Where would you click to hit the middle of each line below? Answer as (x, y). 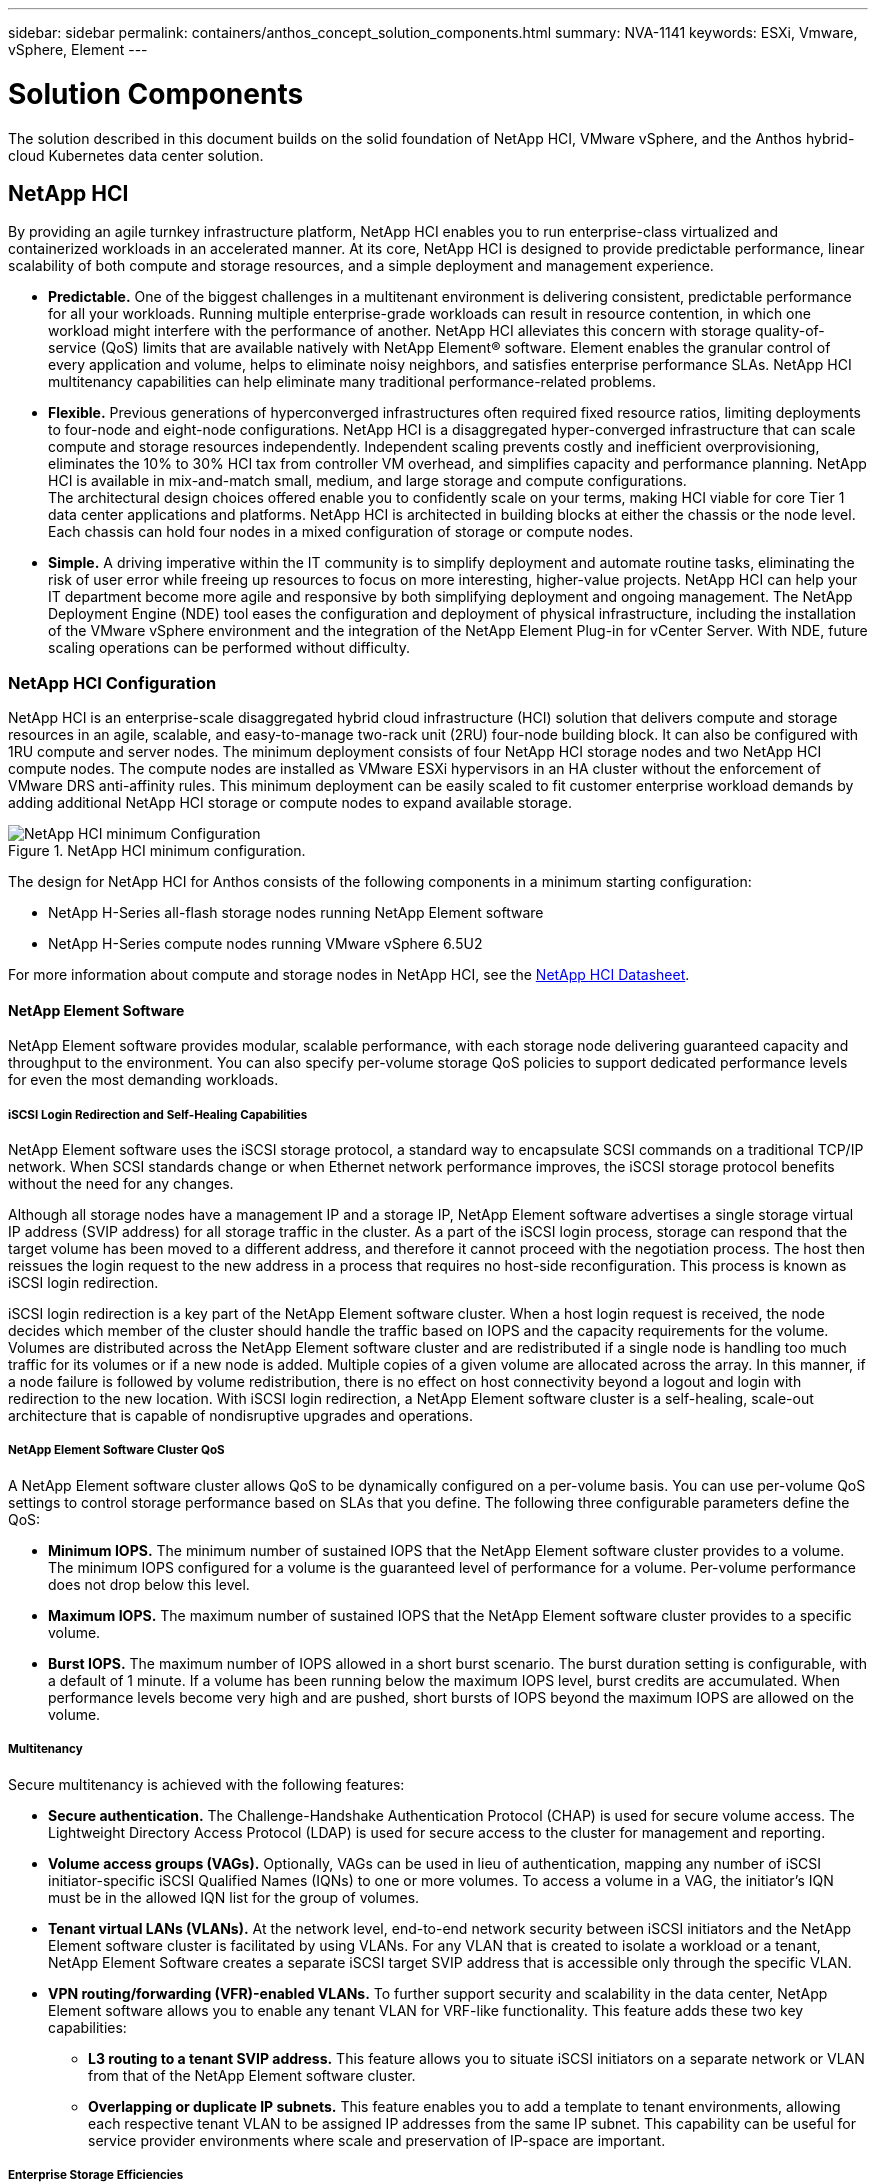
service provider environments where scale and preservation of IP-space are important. (377, 2140)
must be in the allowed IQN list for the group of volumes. (234, 1897)
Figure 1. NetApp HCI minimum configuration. (157, 851)
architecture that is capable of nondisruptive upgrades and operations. (240, 1416)
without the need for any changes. (121, 1184)
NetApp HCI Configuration (112, 682)
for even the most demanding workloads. (143, 1080)
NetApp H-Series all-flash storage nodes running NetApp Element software (296, 913)
